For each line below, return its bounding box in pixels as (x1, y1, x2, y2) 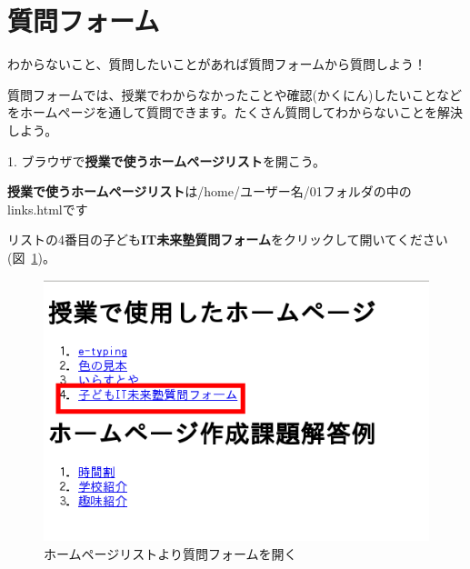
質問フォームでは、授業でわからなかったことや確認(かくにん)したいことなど (7, 85, 463, 104)
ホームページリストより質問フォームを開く (44, 544, 297, 563)
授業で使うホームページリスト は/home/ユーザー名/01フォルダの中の (7, 182, 412, 201)
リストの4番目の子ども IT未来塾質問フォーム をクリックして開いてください (7, 230, 448, 249)
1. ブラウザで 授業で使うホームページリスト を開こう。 (7, 151, 326, 170)
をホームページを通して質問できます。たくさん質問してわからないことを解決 (7, 103, 464, 122)
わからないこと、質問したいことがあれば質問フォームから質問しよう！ (7, 55, 427, 74)
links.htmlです (7, 199, 88, 218)
